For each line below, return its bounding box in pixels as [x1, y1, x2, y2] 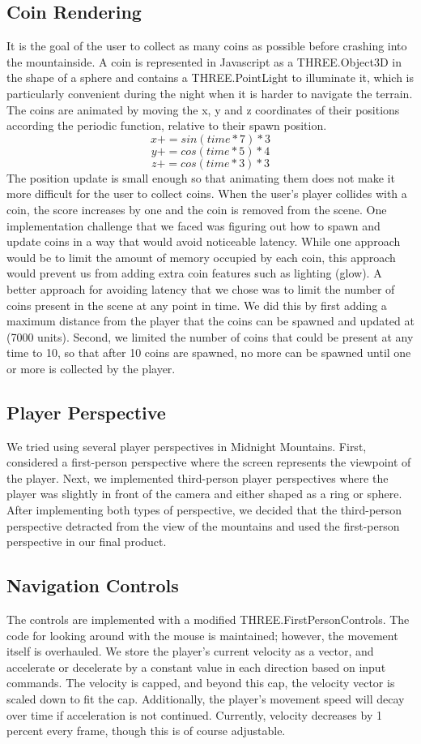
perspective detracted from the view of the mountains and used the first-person [6, 517, 400, 534]
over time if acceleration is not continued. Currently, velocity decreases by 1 [6, 706, 382, 723]
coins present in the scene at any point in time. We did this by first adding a [6, 296, 387, 313]
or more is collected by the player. [6, 359, 176, 376]
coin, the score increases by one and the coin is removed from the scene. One [6, 200, 387, 217]
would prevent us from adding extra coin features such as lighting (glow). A [6, 264, 382, 282]
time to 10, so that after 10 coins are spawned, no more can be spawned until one [6, 344, 411, 361]
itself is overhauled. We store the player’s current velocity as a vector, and [6, 643, 374, 660]
